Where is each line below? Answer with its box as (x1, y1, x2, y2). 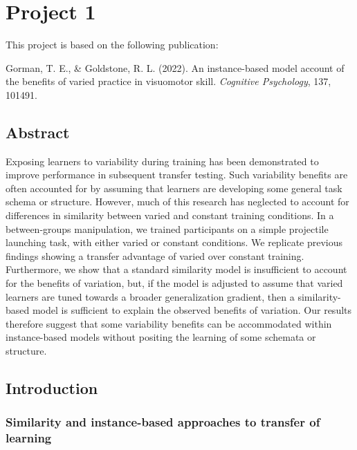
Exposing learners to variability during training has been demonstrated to (6, 153, 319, 168)
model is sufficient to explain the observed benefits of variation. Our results (32, 303, 352, 317)
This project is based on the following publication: (6, 37, 219, 52)
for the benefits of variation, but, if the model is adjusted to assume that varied (6, 276, 343, 290)
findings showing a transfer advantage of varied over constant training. (6, 248, 304, 263)
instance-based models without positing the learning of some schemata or (6, 330, 316, 344)
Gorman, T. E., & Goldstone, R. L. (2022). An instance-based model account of (6, 60, 345, 75)
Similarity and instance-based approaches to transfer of (6, 413, 320, 431)
